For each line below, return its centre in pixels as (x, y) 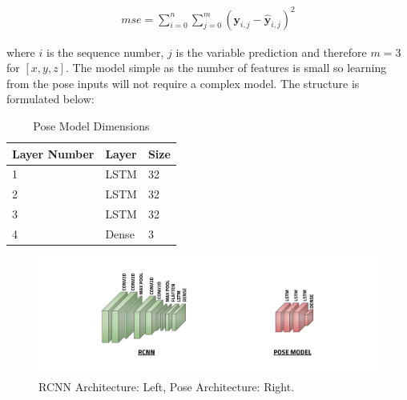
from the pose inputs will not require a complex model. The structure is (183, 83)
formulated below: (50, 99)
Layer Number (53, 153)
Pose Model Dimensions (91, 125)
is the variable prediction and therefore (271, 52)
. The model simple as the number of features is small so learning (226, 68)
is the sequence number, (105, 52)
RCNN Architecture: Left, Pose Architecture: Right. (167, 386)
